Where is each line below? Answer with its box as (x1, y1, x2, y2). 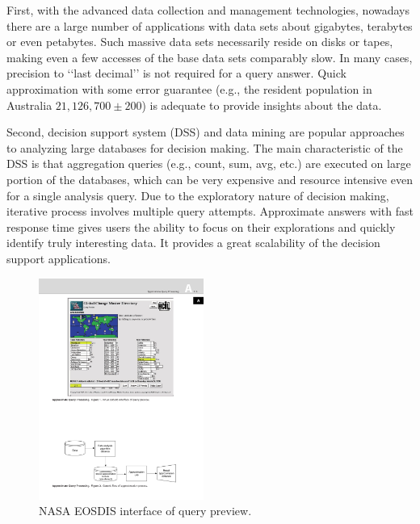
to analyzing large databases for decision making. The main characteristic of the (6, 139, 403, 156)
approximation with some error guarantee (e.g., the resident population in (6, 80, 372, 97)
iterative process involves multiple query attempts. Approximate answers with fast (6, 203, 414, 220)
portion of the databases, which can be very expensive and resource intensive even (6, 170, 413, 187)
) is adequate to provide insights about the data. (141, 96, 382, 113)
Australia (6, 96, 52, 113)
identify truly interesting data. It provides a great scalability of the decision (6, 234, 380, 251)
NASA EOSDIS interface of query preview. (39, 502, 252, 519)
